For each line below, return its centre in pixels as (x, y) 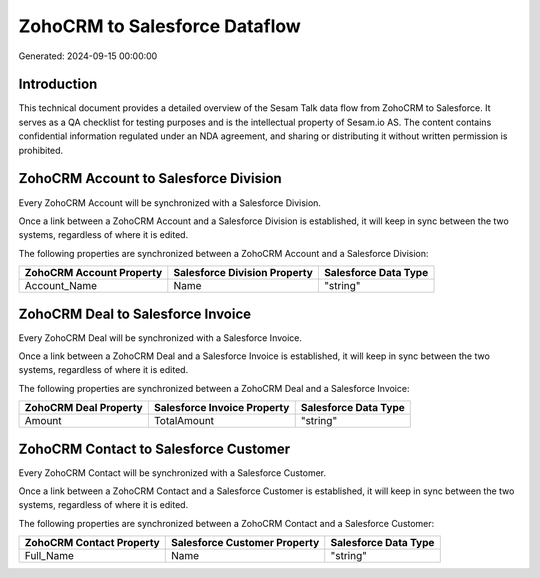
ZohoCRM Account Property (93, 273)
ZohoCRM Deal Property (84, 408)
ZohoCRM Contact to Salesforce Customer (154, 448)
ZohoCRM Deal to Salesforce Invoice (135, 313)
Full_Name (49, 556)
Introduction (58, 84)
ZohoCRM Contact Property (92, 543)
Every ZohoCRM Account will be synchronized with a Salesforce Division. (170, 202)
